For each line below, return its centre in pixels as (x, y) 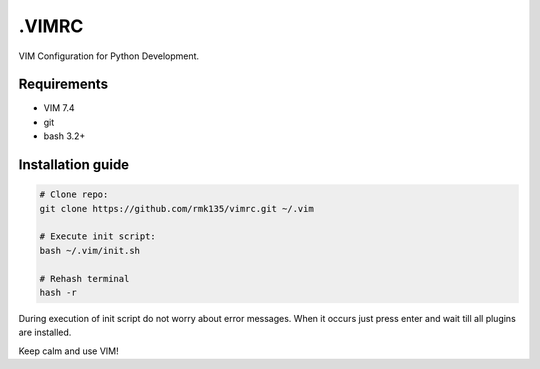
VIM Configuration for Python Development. (109, 56)
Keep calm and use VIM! (68, 351)
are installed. (45, 332)
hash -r (58, 292)
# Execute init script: (98, 236)
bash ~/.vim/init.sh (89, 250)
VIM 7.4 (59, 108)
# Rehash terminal (84, 278)
